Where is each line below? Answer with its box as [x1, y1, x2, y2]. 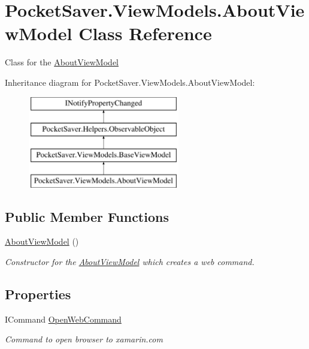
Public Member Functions [5, 207, 169, 225]
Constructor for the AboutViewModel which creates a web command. [5, 255, 255, 268]
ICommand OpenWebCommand [5, 312, 122, 325]
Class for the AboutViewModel [5, 56, 119, 68]
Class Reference [78, 21, 212, 46]
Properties [5, 285, 71, 303]
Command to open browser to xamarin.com [5, 333, 163, 345]
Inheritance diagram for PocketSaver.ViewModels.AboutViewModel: [5, 76, 255, 88]
